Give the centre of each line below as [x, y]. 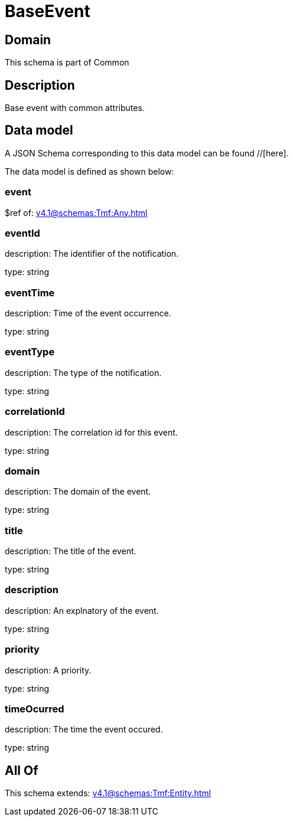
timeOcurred [35, 709]
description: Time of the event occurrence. [88, 313]
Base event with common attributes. [75, 108]
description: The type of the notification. [83, 372]
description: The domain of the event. [78, 492]
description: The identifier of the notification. [92, 254]
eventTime [30, 292]
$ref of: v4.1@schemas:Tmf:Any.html [76, 212]
